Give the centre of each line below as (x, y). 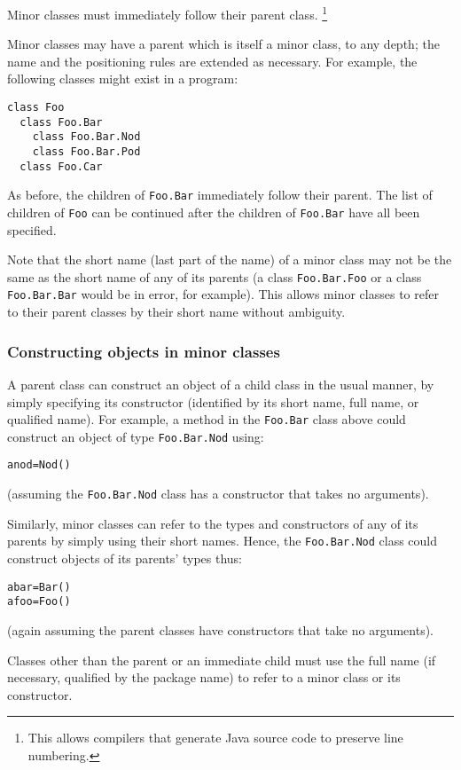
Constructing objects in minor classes (144, 351)
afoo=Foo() (39, 602)
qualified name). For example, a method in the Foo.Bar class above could (207, 419)
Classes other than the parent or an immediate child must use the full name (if (222, 660)
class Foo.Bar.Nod (86, 137)
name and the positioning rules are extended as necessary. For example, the (212, 61)
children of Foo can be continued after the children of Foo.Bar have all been (214, 212)
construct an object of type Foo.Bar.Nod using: (136, 436)
